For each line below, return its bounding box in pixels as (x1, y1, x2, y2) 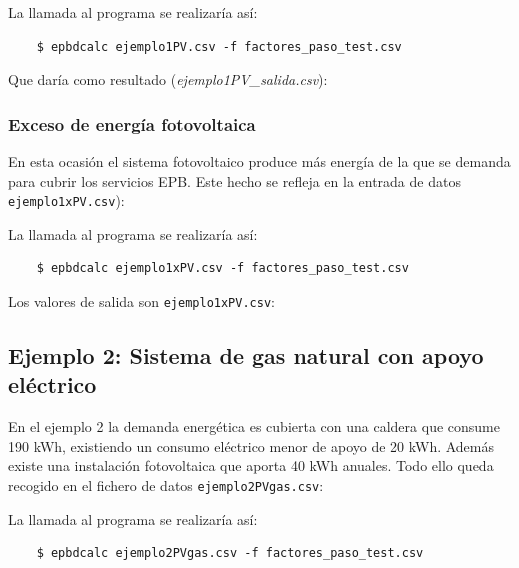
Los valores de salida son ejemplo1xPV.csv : (8, 291, 275, 312)
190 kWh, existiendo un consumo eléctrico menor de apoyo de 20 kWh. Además (8, 435, 495, 456)
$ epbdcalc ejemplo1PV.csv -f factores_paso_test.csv (36, 39, 402, 54)
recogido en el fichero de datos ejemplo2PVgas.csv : (8, 475, 324, 496)
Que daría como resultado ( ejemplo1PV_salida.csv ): (8, 69, 328, 90)
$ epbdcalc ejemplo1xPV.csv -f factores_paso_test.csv (36, 261, 409, 276)
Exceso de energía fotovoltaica (8, 111, 256, 136)
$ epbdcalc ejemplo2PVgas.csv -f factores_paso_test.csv (36, 546, 424, 561)
